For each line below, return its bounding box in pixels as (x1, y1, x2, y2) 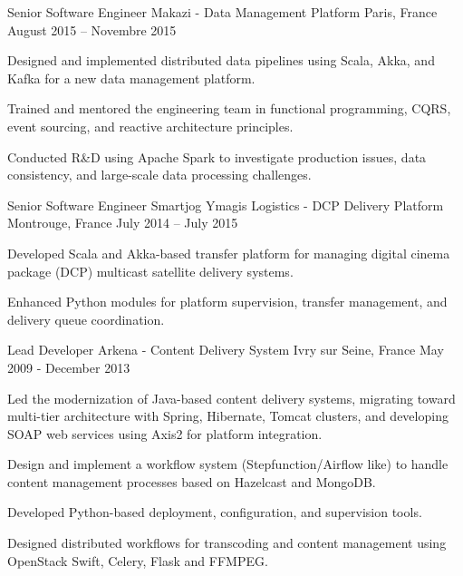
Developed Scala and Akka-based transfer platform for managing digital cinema (7, 243, 450, 262)
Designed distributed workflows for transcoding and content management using (7, 533, 447, 552)
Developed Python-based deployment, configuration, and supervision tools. (7, 503, 422, 522)
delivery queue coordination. (7, 309, 165, 328)
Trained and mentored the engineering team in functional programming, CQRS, (7, 99, 451, 118)
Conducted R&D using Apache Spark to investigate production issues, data (7, 147, 427, 166)
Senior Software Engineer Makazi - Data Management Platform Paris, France (7, 3, 438, 21)
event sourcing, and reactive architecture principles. (7, 116, 294, 135)
